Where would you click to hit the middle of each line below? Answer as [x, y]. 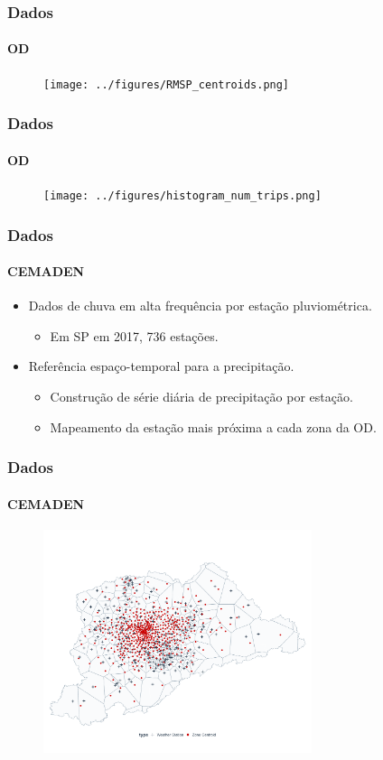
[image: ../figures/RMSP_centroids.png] [167, 84]
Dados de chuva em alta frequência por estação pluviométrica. [200, 306]
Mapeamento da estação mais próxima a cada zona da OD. [213, 426]
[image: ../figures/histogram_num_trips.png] [182, 195]
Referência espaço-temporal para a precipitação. [161, 366]
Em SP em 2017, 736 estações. [134, 335]
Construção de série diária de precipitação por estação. [201, 397]
